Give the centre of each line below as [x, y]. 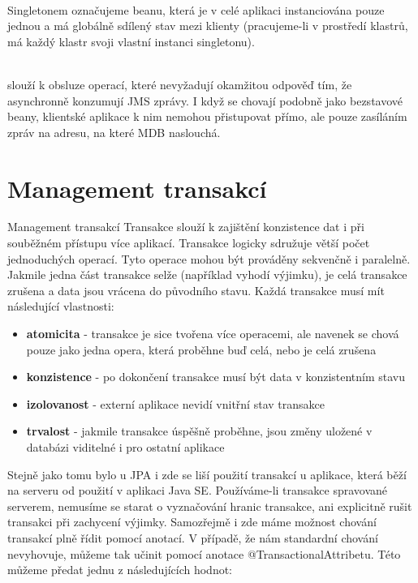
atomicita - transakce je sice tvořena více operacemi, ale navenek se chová [213, 334]
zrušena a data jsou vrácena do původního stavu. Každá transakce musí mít [196, 290]
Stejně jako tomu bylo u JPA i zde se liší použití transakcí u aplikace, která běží [207, 474]
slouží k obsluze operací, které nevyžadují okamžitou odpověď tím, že [180, 84]
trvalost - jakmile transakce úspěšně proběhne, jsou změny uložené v [199, 431]
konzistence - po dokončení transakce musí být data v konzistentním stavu [216, 377]
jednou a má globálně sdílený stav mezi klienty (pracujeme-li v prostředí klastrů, [208, 26]
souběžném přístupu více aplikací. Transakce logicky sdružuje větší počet [189, 243]
